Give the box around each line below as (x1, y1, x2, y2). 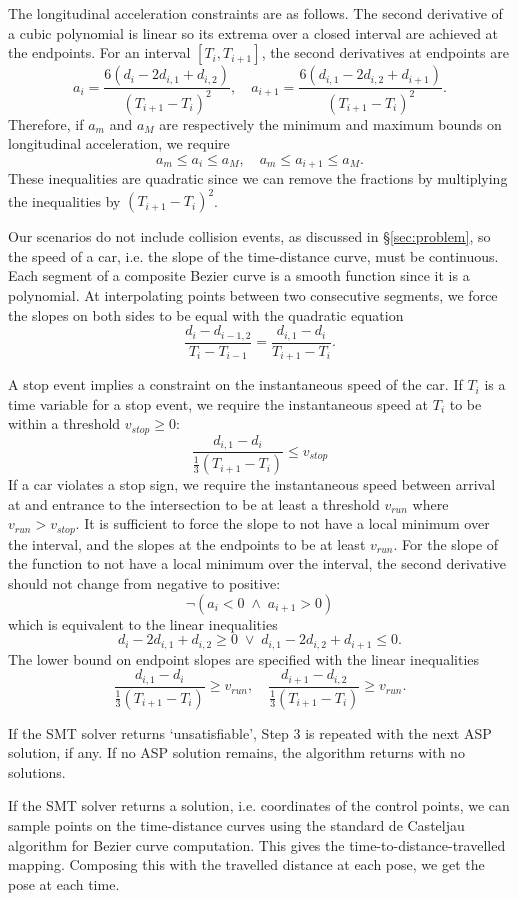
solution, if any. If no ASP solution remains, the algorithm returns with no (8, 742, 465, 763)
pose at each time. (8, 873, 120, 894)
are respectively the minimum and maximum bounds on (159, 113, 502, 134)
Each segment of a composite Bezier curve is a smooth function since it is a (8, 265, 470, 286)
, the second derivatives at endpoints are (261, 42, 509, 63)
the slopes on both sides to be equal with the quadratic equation (8, 304, 404, 325)
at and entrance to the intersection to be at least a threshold (8, 493, 380, 514)
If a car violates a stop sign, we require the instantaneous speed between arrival (8, 474, 496, 495)
